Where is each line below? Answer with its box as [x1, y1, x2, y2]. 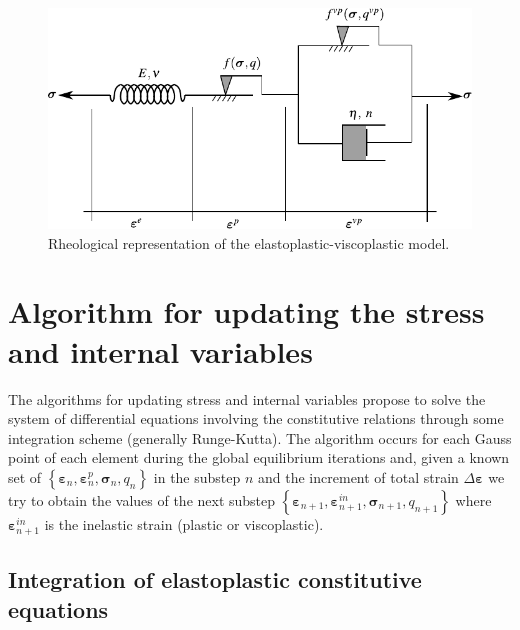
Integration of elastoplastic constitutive [8, 564, 422, 595]
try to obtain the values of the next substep [8, 489, 276, 510]
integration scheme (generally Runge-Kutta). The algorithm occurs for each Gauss [8, 427, 512, 448]
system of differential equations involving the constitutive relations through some [8, 408, 504, 429]
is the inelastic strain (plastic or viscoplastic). [44, 513, 324, 534]
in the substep [153, 466, 241, 487]
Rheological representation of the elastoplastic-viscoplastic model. [48, 232, 450, 253]
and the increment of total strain [258, 466, 459, 487]
